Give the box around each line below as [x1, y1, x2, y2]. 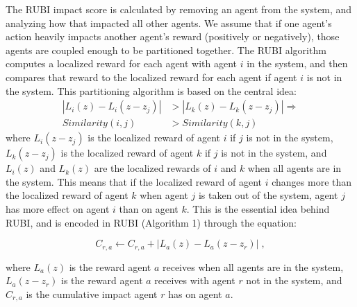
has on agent [168, 286, 222, 301]
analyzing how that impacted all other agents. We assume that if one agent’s [6, 15, 332, 30]
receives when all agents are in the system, [162, 259, 344, 274]
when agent [140, 188, 188, 202]
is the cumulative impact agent [26, 286, 158, 301]
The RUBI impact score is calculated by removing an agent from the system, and [6, 2, 352, 16]
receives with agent [154, 273, 235, 288]
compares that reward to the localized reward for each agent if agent [6, 69, 297, 84]
